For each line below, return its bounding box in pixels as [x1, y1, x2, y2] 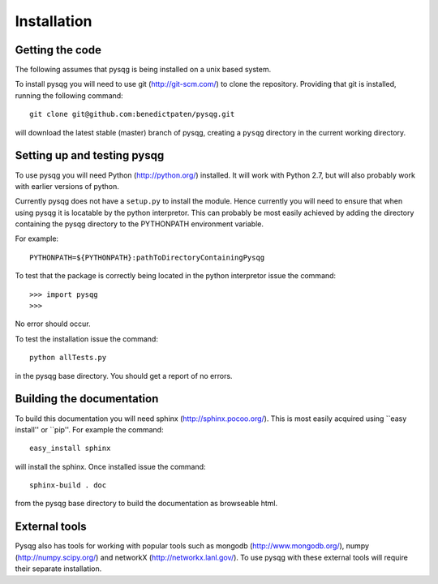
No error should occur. [15, 319, 91, 328]
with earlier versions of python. [15, 181, 119, 191]
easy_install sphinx [29, 444, 111, 453]
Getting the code [15, 43, 101, 57]
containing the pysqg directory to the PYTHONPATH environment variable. [15, 219, 264, 229]
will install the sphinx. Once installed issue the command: [15, 462, 206, 471]
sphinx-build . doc [29, 481, 107, 490]
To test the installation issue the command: [15, 333, 158, 344]
